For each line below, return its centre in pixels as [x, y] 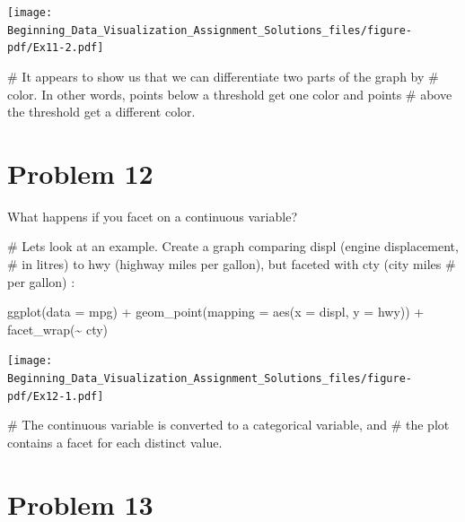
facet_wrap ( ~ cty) [58, 329]
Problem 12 [80, 173]
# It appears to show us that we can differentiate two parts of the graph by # [223, 76]
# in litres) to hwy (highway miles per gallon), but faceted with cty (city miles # [232, 264]
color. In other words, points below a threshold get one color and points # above [230, 94]
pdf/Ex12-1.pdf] [56, 396]
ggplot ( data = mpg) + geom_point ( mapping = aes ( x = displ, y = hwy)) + [216, 312]
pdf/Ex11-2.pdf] [56, 48]
